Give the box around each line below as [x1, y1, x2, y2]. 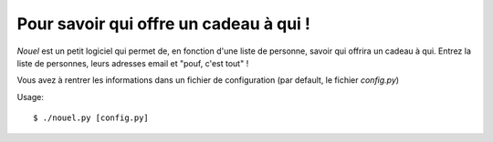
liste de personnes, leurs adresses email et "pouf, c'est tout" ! [16, 57, 249, 68]
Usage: [16, 91, 45, 102]
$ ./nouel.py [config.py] [33, 113, 150, 123]
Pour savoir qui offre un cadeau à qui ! [16, 14, 310, 34]
